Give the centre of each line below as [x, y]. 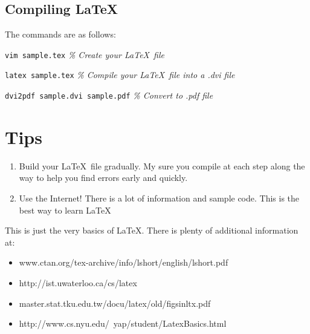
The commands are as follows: [60, 34]
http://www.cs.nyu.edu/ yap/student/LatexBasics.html [123, 323]
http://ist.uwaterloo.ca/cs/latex [78, 283]
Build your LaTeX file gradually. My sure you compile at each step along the [162, 165]
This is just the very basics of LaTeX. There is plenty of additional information [152, 230]
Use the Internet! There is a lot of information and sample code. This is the [159, 198]
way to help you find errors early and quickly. [103, 178]
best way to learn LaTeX [65, 210]
